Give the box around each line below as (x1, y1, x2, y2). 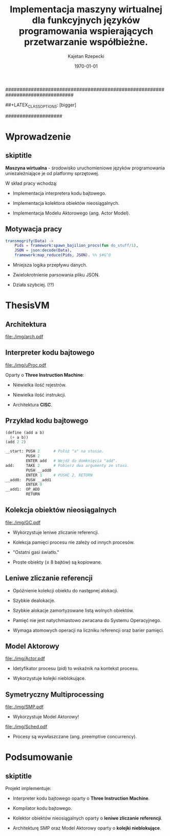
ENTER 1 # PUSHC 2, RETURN (26, 473, 93, 478)
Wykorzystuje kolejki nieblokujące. (12, 675, 86, 681)
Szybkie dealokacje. (12, 597, 55, 604)
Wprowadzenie (5, 131, 71, 142)
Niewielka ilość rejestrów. (12, 381, 67, 388)
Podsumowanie (5, 752, 73, 763)
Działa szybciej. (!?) (12, 282, 55, 288)
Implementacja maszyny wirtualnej (10, 4, 162, 15)
